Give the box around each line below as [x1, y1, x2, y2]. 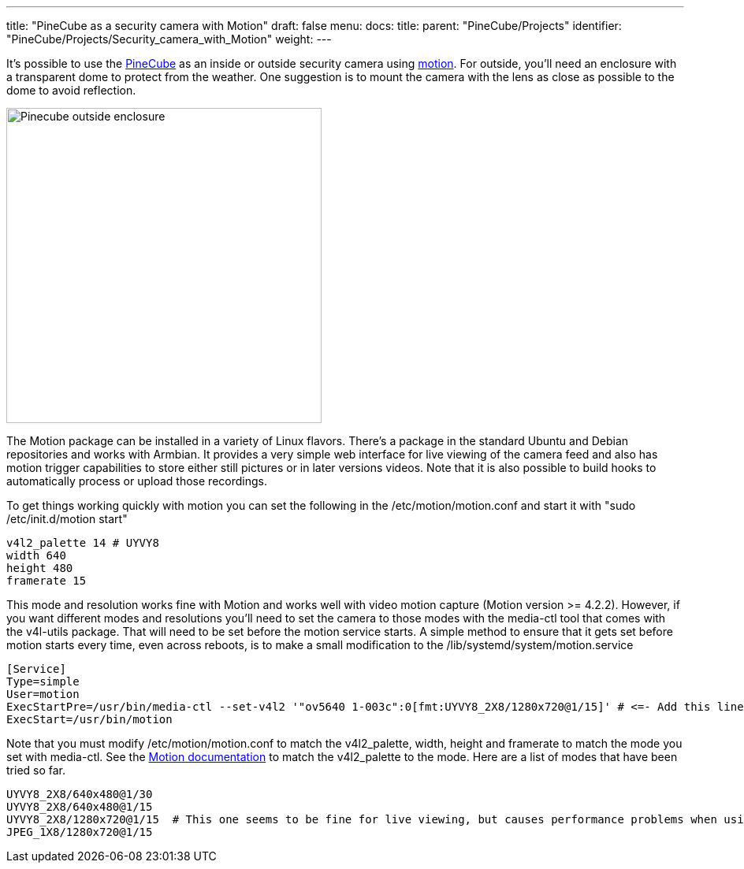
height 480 [6, 562, 73, 574]
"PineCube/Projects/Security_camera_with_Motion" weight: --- [6, 32, 332, 46]
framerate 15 [6, 574, 87, 587]
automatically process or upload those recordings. [6, 474, 267, 488]
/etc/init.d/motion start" [6, 512, 128, 525]
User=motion [6, 688, 80, 700]
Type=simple [6, 675, 80, 688]
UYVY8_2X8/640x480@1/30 [6, 788, 153, 800]
